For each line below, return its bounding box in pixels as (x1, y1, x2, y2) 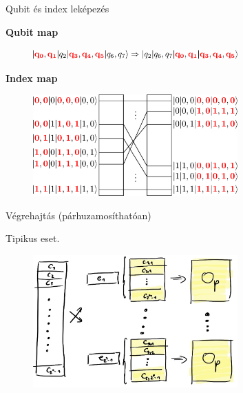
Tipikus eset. (6, 231, 60, 245)
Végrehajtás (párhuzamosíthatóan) (6, 208, 151, 222)
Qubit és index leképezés (6, 1, 109, 15)
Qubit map (6, 24, 59, 39)
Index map (6, 70, 58, 85)
